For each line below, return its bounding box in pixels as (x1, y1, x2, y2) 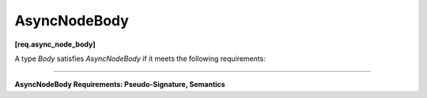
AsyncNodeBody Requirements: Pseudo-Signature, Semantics (14, 80, 225, 89)
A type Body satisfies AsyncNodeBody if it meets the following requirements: (14, 54, 266, 63)
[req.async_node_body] (14, 40, 96, 49)
